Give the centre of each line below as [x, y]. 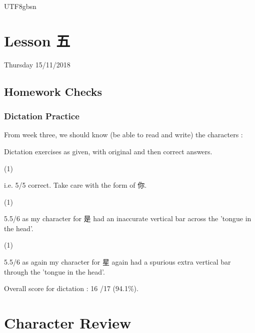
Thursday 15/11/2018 [37, 64]
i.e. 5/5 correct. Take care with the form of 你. [75, 185]
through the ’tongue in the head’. [54, 271]
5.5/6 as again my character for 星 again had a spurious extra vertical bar [117, 262]
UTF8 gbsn [20, 6]
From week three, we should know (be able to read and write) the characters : [123, 135]
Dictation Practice [42, 116]
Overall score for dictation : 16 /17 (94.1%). [71, 288]
